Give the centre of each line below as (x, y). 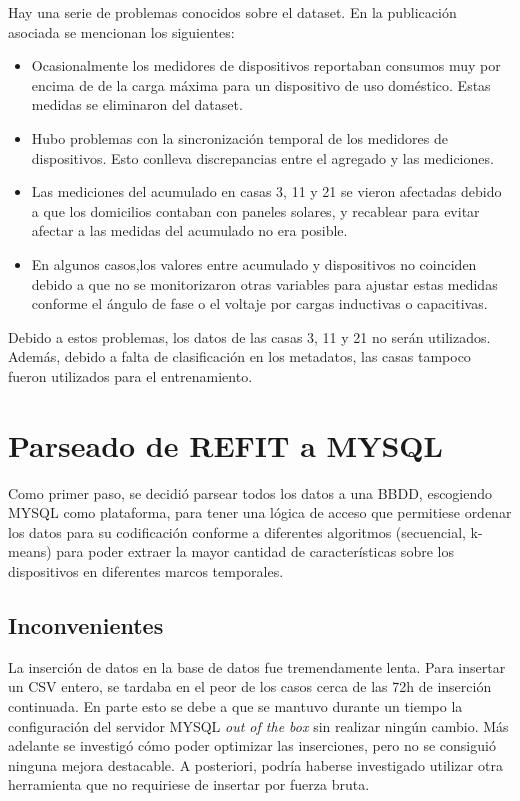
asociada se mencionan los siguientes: (121, 31)
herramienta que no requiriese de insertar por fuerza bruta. (189, 784)
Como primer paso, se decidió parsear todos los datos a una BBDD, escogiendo (250, 492)
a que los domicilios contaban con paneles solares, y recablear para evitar (255, 210)
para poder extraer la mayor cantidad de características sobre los (255, 551)
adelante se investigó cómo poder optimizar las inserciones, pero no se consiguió (252, 745)
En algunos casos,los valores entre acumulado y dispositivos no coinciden (254, 263)
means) (30, 551)
